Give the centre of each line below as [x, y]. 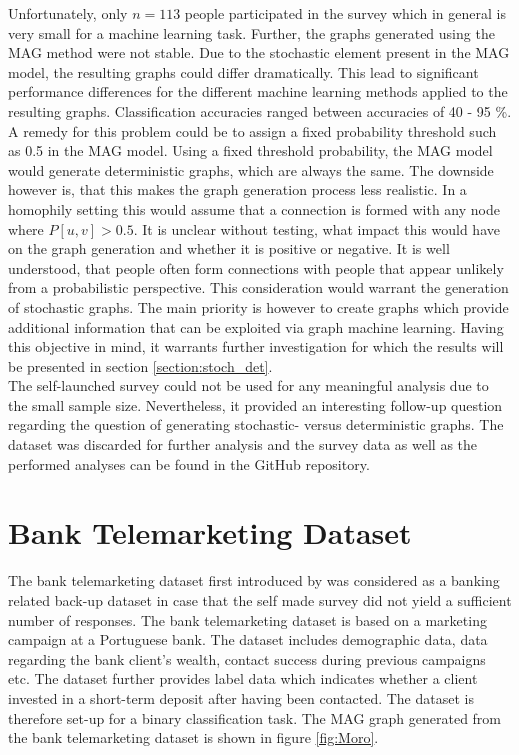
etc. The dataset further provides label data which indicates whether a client [243, 678]
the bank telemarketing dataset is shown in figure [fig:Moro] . [193, 737]
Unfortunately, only [68, 13]
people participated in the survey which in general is [345, 13]
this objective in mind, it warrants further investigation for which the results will [256, 346]
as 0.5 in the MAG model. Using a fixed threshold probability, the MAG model [250, 150]
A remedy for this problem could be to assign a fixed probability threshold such [252, 130]
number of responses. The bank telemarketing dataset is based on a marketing [247, 619]
